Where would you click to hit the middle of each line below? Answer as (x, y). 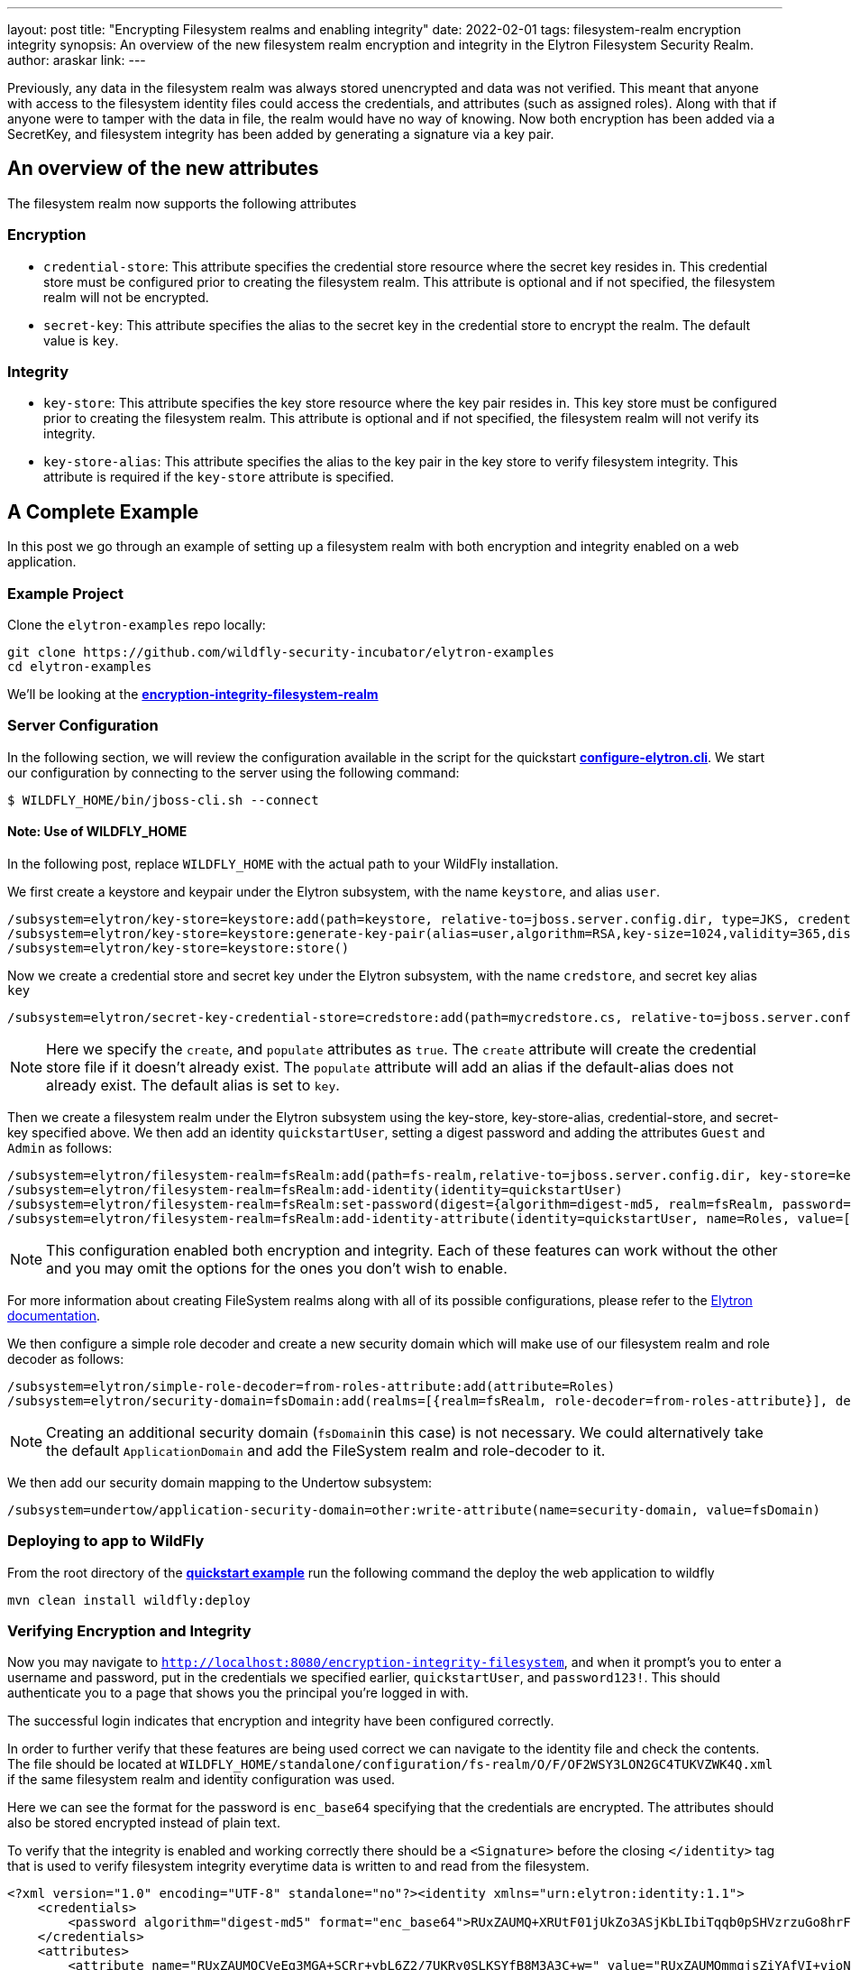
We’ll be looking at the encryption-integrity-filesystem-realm (193, 694)
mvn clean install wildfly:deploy (129, 1600)
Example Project (65, 593)
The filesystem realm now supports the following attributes (182, 203)
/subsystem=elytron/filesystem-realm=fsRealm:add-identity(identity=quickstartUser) (315, 1189)
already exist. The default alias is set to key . (193, 1085)
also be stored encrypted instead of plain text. (144, 1823)
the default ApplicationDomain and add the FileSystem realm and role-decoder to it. (326, 1450)
